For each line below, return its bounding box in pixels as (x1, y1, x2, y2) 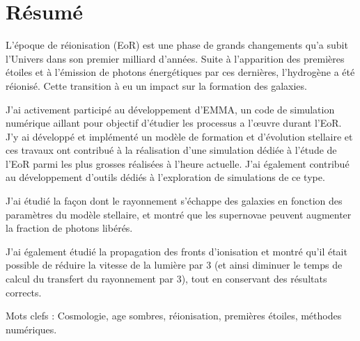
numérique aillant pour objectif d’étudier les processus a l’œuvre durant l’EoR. (6, 116, 342, 130)
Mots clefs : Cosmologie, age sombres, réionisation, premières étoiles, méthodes (6, 308, 342, 323)
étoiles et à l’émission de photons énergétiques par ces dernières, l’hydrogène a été (6, 65, 355, 79)
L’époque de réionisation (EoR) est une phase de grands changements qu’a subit (6, 38, 348, 52)
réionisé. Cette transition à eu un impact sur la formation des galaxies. (6, 78, 307, 93)
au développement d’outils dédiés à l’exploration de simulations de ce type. (6, 170, 325, 184)
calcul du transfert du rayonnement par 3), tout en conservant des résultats (6, 271, 327, 286)
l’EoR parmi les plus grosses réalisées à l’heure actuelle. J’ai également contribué (6, 156, 350, 170)
